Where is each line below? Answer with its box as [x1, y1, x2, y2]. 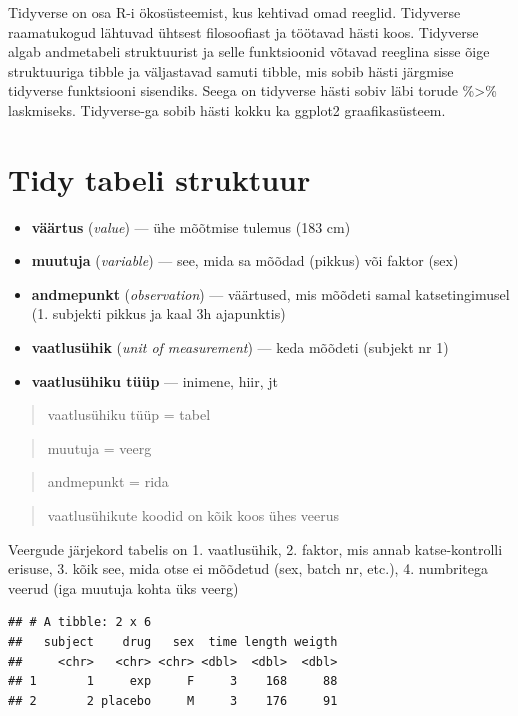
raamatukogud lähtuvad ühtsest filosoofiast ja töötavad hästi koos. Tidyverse [8, 21, 479, 42]
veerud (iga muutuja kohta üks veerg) [8, 577, 239, 598]
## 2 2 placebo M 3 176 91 [8, 693, 338, 708]
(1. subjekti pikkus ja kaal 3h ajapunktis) [31, 303, 286, 324]
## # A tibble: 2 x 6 [8, 615, 152, 630]
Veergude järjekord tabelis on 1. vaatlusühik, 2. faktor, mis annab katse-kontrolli [8, 538, 503, 559]
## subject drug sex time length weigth [8, 635, 338, 649]
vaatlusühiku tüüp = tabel [47, 404, 211, 425]
